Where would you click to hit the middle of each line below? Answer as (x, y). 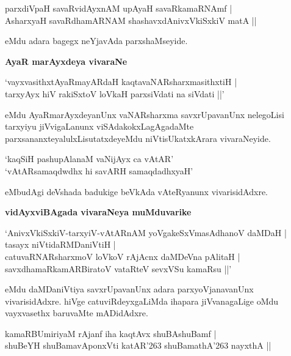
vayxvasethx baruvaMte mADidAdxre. (77, 313)
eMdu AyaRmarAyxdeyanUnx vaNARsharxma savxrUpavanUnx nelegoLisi (145, 114)
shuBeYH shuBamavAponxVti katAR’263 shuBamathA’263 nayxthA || (138, 345)
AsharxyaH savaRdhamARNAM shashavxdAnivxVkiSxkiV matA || (131, 20)
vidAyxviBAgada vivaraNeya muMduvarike (98, 212)
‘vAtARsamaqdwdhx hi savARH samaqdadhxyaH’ (99, 170)
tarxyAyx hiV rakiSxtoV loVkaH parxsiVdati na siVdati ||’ (115, 93)
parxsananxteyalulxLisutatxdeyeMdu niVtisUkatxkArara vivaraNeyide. (138, 138)
